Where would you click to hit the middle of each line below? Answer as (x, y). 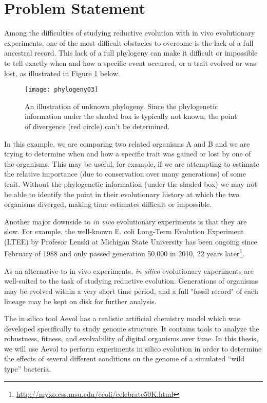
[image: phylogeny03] (62, 90)
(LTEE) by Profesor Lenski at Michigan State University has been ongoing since (131, 241)
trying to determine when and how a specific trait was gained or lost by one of (128, 154)
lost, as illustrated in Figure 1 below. (62, 73)
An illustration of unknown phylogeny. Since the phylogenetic (121, 106)
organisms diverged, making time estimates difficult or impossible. (108, 204)
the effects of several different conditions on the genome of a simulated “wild (125, 358)
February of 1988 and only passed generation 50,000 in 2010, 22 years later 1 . (125, 253)
